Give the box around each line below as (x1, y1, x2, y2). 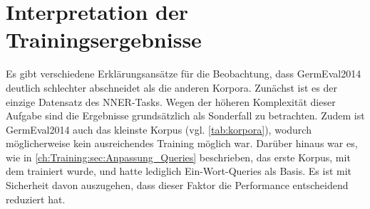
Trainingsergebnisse (6, 25, 202, 54)
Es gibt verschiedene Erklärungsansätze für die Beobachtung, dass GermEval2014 (6, 66, 361, 81)
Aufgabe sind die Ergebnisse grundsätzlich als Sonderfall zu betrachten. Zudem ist (6, 108, 365, 123)
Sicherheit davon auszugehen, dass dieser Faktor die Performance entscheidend (6, 178, 349, 193)
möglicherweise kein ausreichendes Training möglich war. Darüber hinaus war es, (6, 136, 358, 151)
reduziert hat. (6, 191, 66, 206)
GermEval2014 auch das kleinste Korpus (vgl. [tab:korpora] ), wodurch (6, 122, 312, 136)
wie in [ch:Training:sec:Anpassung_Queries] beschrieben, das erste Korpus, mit (6, 149, 351, 164)
